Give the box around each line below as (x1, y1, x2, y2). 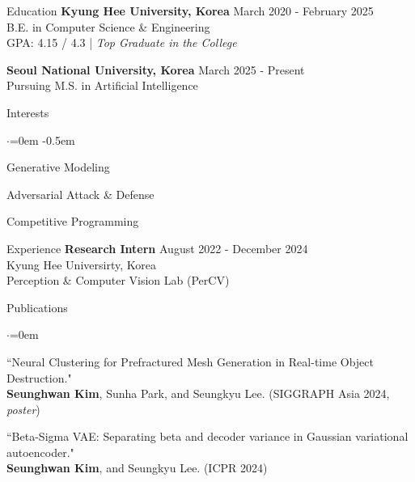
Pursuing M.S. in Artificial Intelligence (6, 77, 198, 94)
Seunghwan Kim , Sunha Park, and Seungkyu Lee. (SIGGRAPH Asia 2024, (6, 385, 390, 402)
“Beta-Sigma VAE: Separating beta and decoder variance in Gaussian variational (6, 428, 409, 445)
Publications (6, 298, 68, 315)
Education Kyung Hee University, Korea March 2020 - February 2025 (6, 2, 374, 19)
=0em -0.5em (9, 131, 75, 148)
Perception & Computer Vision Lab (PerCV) (6, 272, 230, 289)
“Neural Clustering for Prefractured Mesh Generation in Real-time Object (6, 353, 374, 370)
